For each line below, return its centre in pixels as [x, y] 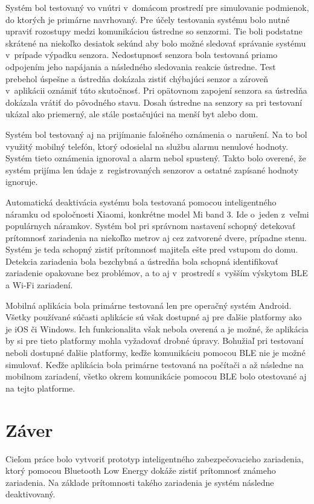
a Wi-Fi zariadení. [39, 285]
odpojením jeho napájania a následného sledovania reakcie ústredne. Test [141, 66]
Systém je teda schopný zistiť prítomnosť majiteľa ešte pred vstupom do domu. [152, 249]
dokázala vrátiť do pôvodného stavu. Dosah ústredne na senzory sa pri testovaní [154, 102]
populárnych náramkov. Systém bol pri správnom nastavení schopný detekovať [151, 226]
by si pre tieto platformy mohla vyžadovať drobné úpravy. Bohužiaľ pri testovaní [155, 341]
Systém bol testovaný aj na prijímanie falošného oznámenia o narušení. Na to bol [156, 134]
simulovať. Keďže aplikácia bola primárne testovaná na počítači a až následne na [155, 364]
